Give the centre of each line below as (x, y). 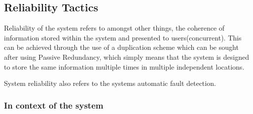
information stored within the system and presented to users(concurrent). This (123, 37)
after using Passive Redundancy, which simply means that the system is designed (126, 57)
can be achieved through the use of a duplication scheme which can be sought (121, 47)
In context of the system (54, 105)
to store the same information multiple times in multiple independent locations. (124, 66)
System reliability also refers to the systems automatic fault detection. (110, 83)
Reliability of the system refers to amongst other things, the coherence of (114, 28)
